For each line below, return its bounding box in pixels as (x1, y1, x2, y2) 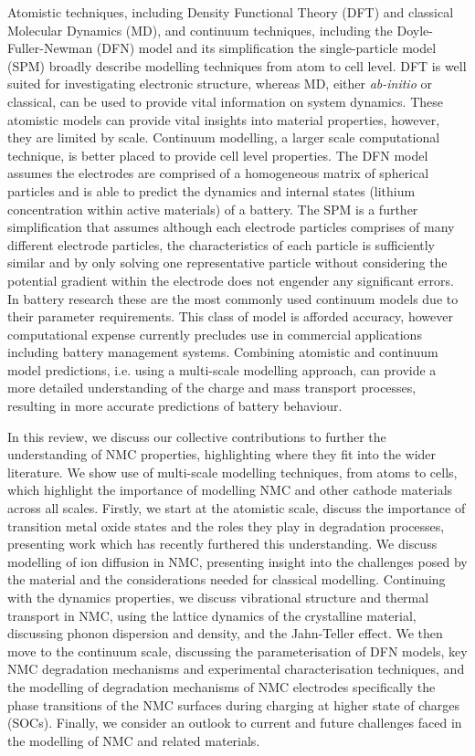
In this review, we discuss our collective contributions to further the (7, 426, 386, 446)
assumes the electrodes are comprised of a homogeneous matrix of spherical (7, 163, 429, 183)
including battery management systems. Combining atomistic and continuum (7, 342, 438, 362)
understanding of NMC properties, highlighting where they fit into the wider (7, 445, 437, 464)
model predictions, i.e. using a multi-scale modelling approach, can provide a (7, 360, 437, 379)
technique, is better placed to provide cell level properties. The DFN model (7, 145, 428, 164)
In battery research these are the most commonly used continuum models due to (7, 289, 459, 308)
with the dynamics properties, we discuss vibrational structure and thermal (7, 588, 429, 606)
